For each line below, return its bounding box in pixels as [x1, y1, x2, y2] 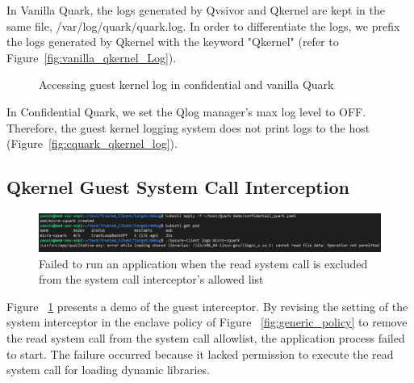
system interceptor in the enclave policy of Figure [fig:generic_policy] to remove [6, 314, 408, 330]
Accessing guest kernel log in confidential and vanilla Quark [39, 76, 334, 93]
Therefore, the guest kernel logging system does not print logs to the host [6, 119, 370, 136]
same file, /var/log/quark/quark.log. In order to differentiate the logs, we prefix [6, 17, 400, 34]
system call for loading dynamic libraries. [6, 361, 210, 378]
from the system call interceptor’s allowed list [39, 271, 264, 288]
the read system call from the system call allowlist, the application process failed [6, 329, 405, 346]
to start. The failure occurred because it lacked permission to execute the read [6, 345, 394, 362]
